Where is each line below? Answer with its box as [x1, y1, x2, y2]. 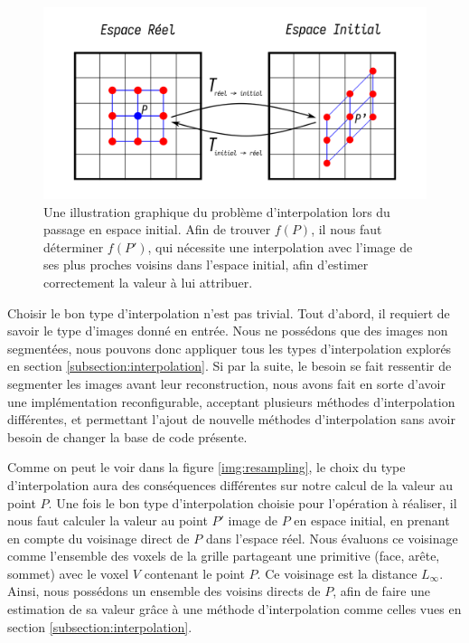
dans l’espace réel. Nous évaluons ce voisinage [205, 528, 458, 547]
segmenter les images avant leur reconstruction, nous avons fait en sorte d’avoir [7, 374, 446, 392]
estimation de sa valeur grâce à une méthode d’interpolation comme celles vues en [7, 600, 462, 619]
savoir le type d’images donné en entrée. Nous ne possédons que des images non [7, 321, 448, 340]
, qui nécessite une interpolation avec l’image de [147, 237, 413, 256]
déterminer [43, 237, 104, 256]
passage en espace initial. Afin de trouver [43, 220, 271, 239]
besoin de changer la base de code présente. [7, 427, 248, 446]
